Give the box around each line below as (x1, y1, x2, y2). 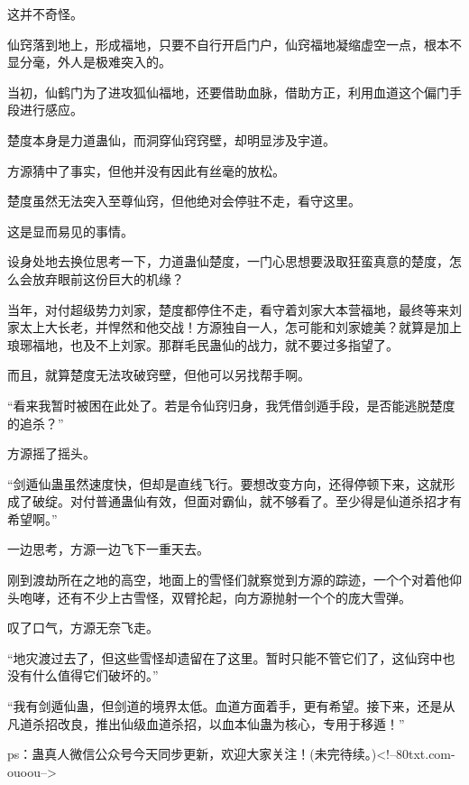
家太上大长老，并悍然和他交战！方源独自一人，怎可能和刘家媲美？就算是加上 (7, 318, 462, 337)
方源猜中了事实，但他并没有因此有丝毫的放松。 (7, 161, 285, 180)
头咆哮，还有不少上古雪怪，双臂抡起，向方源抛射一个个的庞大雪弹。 (7, 587, 411, 606)
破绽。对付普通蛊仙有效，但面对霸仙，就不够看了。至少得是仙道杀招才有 (32, 492, 462, 511)
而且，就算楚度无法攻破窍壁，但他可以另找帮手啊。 (7, 365, 310, 384)
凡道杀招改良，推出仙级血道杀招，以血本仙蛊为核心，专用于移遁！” (7, 714, 405, 733)
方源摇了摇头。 (7, 444, 96, 463)
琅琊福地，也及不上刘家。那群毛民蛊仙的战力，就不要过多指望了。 (7, 335, 399, 354)
